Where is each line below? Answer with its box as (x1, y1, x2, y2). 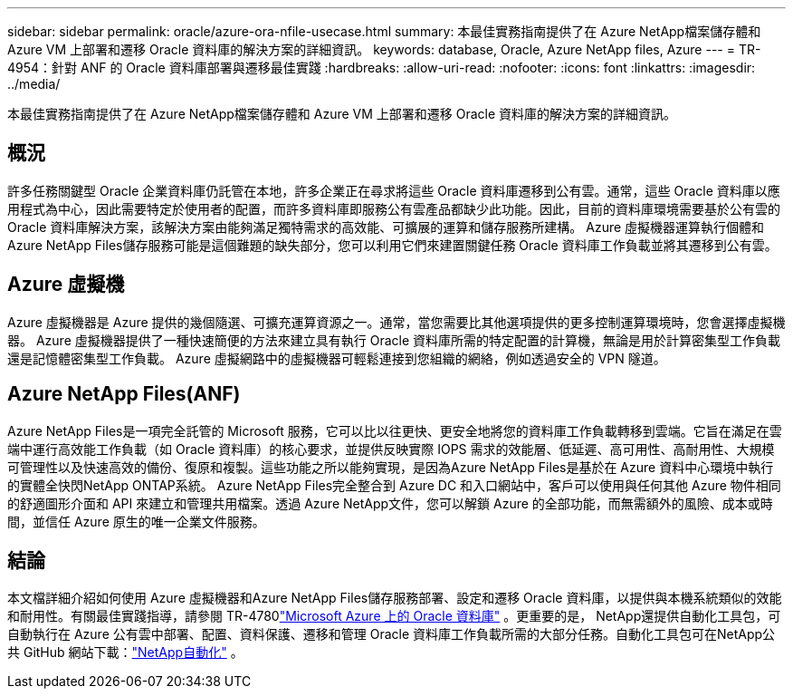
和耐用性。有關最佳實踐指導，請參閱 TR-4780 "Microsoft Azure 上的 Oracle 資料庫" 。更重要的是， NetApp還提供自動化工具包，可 (7, 608, 781, 624)
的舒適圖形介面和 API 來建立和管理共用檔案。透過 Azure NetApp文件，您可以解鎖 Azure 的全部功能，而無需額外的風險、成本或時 (7, 495, 773, 511)
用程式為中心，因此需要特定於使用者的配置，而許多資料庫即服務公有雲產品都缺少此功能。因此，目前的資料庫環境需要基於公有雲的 (7, 200, 780, 217)
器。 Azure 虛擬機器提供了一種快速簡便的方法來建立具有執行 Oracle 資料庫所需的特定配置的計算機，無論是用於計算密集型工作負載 (7, 332, 781, 348)
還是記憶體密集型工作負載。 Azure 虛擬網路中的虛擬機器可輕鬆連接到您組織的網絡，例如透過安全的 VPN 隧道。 (7, 350, 666, 366)
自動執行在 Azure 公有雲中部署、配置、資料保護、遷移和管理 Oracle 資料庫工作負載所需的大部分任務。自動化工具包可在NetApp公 (7, 626, 776, 643)
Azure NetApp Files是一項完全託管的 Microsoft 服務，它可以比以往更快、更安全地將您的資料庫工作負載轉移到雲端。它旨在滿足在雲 (7, 422, 782, 439)
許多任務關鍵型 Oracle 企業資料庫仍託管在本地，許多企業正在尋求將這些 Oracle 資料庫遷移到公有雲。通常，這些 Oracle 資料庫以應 (7, 182, 780, 198)
